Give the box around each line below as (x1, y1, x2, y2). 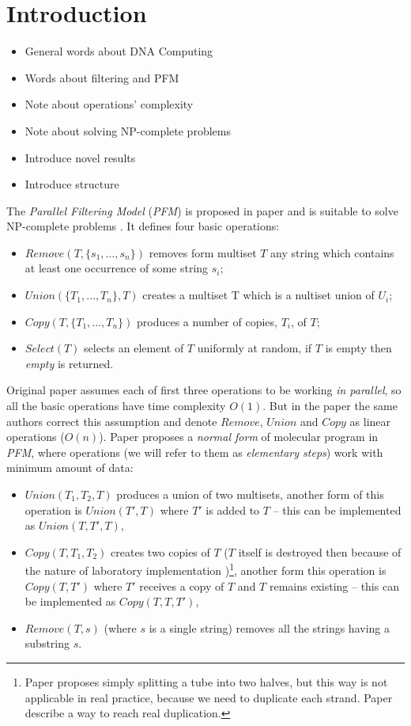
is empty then (325, 340, 392, 356)
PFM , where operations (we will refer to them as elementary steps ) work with (6, 443, 383, 460)
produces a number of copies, (137, 313, 277, 329)
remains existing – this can (269, 577, 399, 594)
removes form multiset (149, 244, 257, 260)
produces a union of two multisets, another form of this (116, 486, 384, 502)
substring (25, 635, 70, 652)
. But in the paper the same (262, 397, 398, 414)
